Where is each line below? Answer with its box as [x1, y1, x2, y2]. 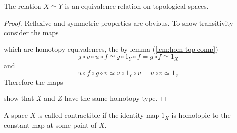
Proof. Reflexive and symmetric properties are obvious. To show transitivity [4, 17, 233, 28]
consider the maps [4, 27, 59, 38]
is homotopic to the [171, 110, 231, 120]
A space [4, 110, 28, 120]
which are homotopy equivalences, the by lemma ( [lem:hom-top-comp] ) [4, 44, 218, 54]
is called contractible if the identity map [38, 110, 159, 120]
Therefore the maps [4, 76, 63, 87]
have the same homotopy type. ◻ [64, 93, 166, 103]
